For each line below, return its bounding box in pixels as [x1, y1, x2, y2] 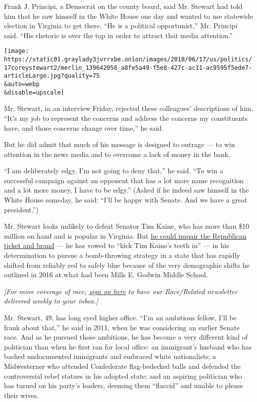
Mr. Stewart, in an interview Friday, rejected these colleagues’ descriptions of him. [4, 103, 254, 113]
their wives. [4, 390, 39, 400]
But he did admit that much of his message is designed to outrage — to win [4, 139, 235, 150]
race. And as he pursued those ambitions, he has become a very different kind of [4, 332, 248, 342]
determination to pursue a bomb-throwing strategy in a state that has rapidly [4, 250, 240, 260]
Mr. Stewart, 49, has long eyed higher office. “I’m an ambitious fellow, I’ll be [4, 312, 237, 322]
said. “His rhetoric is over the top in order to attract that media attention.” [4, 30, 233, 40]
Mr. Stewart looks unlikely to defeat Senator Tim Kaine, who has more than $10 [4, 221, 249, 231]
